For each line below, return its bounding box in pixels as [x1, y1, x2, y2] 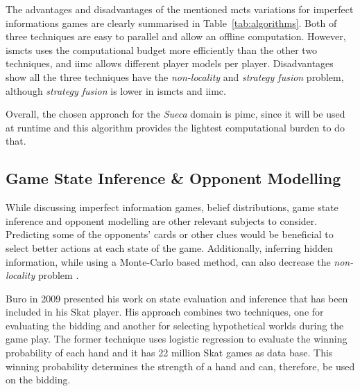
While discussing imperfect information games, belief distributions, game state [6, 200, 338, 215]
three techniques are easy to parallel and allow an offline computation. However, [6, 29, 346, 44]
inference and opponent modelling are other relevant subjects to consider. [6, 213, 318, 228]
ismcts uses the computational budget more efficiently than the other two [6, 42, 318, 57]
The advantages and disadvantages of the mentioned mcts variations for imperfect [6, 2, 354, 16]
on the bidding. [6, 372, 71, 387]
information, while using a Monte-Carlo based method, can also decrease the [6, 254, 331, 269]
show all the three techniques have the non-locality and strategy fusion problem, [6, 69, 344, 84]
